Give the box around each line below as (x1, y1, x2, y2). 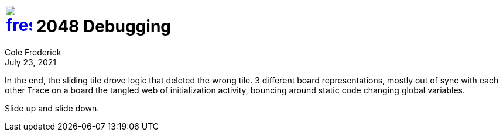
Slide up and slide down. (5, 103, 100, 113)
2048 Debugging (36, 16, 172, 36)
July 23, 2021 (5, 57, 56, 67)
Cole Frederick (5, 47, 61, 57)
